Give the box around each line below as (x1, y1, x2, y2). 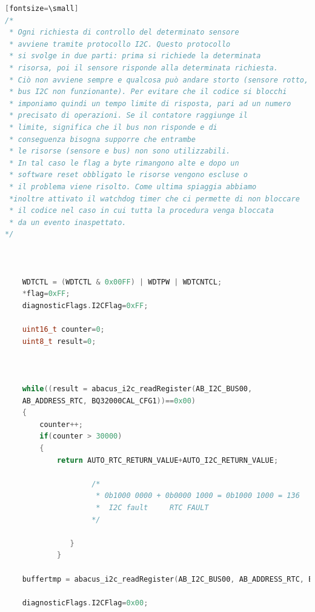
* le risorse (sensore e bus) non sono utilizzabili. (9, 147, 231, 156)
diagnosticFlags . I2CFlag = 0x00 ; (22, 598, 148, 607)
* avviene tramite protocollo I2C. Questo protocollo (9, 39, 231, 49)
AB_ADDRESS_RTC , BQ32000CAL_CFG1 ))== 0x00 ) (22, 396, 196, 405)
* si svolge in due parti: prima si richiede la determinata (9, 52, 261, 61)
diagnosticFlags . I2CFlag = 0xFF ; (22, 301, 148, 310)
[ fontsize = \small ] (5, 4, 79, 13)
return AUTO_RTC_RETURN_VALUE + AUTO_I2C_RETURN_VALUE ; (56, 456, 279, 465)
